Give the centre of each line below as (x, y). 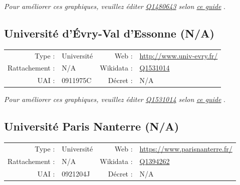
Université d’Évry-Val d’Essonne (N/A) (109, 33)
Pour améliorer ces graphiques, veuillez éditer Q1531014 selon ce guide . (115, 99)
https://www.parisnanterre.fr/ (186, 148)
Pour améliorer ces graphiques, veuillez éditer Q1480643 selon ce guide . (115, 6)
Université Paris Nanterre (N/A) (92, 126)
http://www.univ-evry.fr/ (179, 55)
